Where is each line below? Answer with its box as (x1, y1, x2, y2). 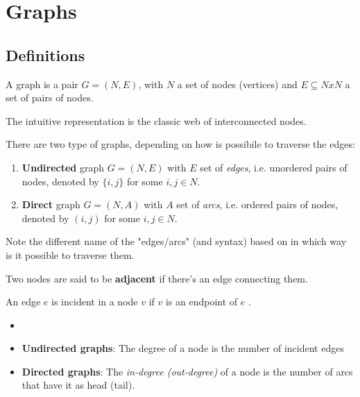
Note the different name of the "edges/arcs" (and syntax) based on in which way (6, 234, 347, 248)
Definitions (6, 44, 85, 65)
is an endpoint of (165, 294, 238, 309)
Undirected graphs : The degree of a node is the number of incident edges (22, 341, 344, 355)
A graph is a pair (6, 76, 78, 91)
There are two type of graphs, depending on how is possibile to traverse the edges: (6, 137, 355, 151)
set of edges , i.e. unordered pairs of (200, 160, 348, 174)
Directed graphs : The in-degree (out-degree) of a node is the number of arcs (22, 364, 353, 378)
